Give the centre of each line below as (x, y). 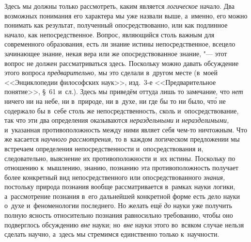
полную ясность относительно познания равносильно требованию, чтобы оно (119, 215)
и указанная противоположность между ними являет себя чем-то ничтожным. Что (126, 129)
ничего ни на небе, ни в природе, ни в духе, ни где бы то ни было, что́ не (115, 101)
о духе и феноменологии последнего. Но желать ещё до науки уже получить (118, 205)
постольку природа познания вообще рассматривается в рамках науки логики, (120, 186)
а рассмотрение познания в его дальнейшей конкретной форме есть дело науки (122, 196)
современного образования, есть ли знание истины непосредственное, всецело (120, 44)
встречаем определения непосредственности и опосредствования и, (104, 148)
